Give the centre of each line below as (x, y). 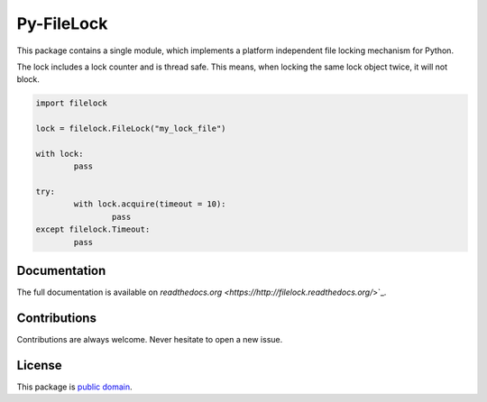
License (39, 365)
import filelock (72, 103)
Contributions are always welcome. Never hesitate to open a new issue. (150, 340)
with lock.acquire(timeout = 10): (150, 204)
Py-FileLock (62, 23)
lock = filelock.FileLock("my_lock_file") (131, 129)
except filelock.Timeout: (93, 229)
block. (28, 79)
